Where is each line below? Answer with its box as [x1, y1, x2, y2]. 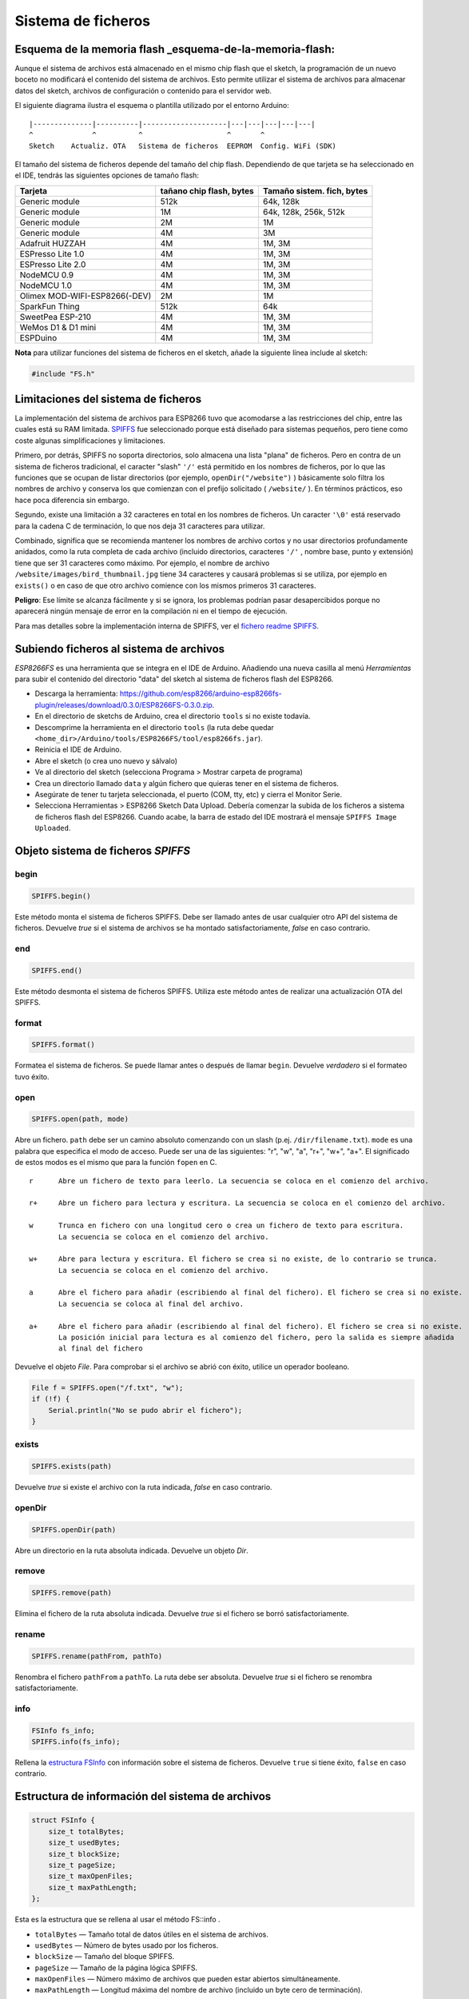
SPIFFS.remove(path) [31, 1588, 112, 1598]
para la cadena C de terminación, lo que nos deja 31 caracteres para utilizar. [14, 521, 265, 531]
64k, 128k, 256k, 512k [262, 206, 345, 217]
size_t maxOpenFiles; [48, 1872, 133, 1881]
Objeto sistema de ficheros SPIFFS [14, 844, 191, 857]
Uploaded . [34, 824, 71, 833]
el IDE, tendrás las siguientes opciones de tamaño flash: [14, 170, 200, 180]
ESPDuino [19, 332, 58, 343]
